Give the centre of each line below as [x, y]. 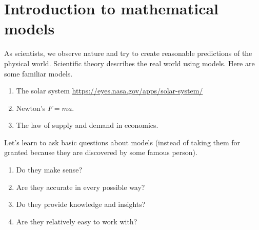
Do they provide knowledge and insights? [81, 204]
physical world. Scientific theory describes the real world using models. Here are [129, 63]
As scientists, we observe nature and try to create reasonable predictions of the [128, 53]
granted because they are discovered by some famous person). [101, 152]
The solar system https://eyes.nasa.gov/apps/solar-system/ [109, 91]
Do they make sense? [49, 170]
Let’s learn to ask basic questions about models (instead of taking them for [122, 142]
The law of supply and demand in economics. [87, 125]
